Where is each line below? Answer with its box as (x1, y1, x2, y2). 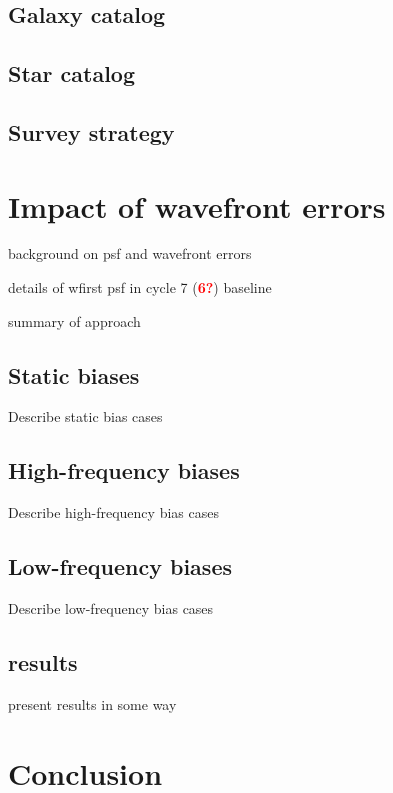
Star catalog (8, 58, 135, 89)
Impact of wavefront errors (8, 185, 386, 226)
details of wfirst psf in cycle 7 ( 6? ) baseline (8, 277, 272, 298)
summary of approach (8, 310, 141, 331)
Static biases (8, 359, 140, 390)
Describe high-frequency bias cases (8, 502, 219, 523)
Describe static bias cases (8, 406, 163, 427)
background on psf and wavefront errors (8, 243, 252, 264)
